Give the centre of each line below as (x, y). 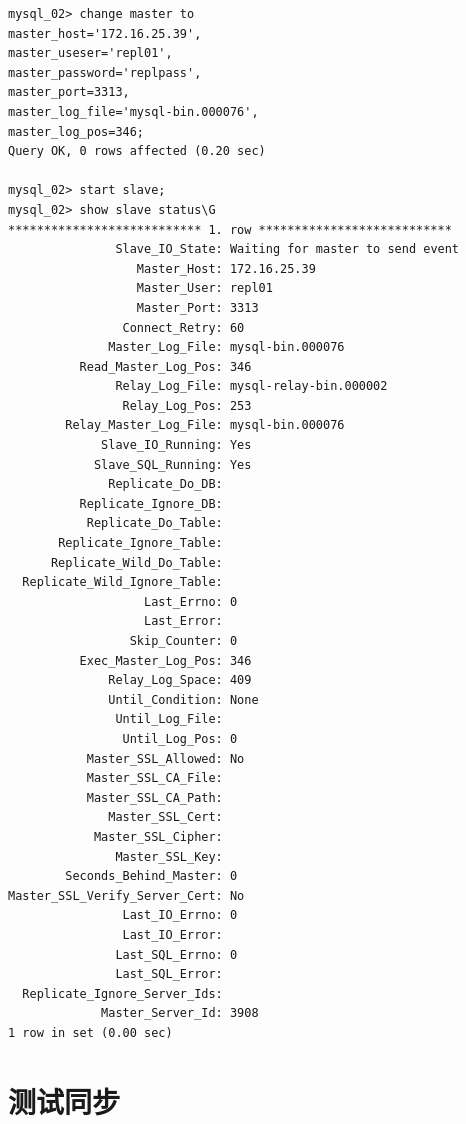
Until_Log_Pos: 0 (180, 738)
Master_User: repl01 (204, 288)
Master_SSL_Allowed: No (165, 758)
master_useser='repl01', (90, 53)
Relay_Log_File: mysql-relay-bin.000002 (251, 386)
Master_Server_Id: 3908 (180, 1013)
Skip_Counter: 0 (183, 641)
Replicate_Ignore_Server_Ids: (122, 993)
